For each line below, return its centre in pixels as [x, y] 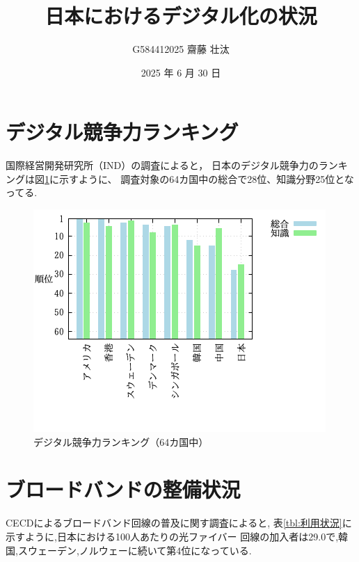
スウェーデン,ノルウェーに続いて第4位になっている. [135, 550]
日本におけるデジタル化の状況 [181, 16]
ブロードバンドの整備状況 [123, 489]
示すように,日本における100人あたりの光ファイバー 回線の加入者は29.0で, [172, 536]
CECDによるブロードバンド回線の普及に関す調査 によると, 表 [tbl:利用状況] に [179, 523]
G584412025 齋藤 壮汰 [181, 49]
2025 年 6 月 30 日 [181, 72]
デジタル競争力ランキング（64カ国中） [121, 441]
